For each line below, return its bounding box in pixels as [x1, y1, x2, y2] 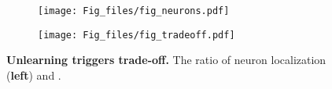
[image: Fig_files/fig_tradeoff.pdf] [38, 29, 235, 41]
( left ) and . [6, 66, 61, 83]
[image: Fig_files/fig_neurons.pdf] [38, 5, 230, 16]
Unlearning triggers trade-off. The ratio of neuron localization [6, 52, 326, 68]
